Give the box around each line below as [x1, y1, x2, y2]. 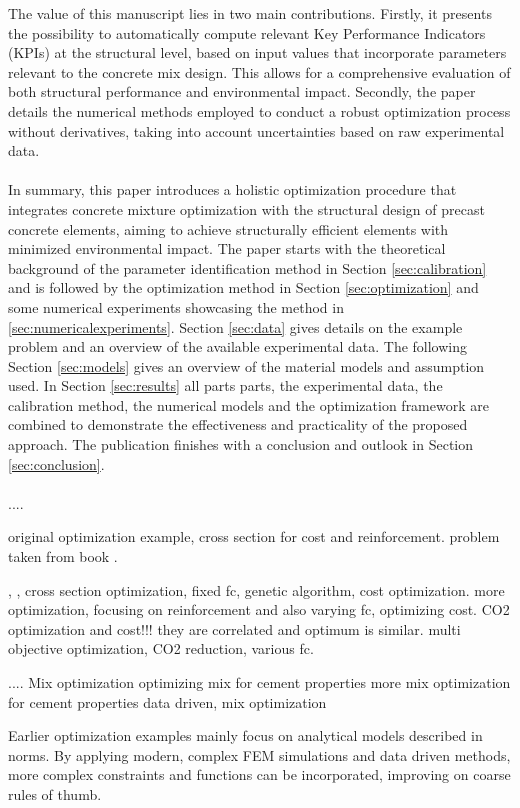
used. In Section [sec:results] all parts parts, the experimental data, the [8, 375, 443, 396]
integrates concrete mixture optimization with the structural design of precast [8, 198, 485, 219]
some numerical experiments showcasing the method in [8, 296, 344, 317]
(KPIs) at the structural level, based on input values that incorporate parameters [8, 42, 507, 63]
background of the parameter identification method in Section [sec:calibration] [8, 257, 487, 278]
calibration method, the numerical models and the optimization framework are [8, 394, 489, 415]
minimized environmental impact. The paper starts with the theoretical [8, 238, 446, 259]
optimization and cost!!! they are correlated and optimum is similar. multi [8, 618, 461, 639]
